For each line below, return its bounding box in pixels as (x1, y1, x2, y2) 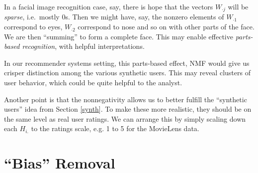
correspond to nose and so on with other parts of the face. (78, 21, 255, 32)
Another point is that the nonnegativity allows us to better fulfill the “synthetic (4, 94, 247, 104)
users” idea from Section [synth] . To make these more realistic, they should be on (4, 104, 252, 114)
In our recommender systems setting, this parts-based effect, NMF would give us (4, 57, 250, 68)
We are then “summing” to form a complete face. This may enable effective (4, 31, 233, 41)
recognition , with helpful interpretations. (22, 41, 145, 51)
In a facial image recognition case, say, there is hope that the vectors (4, 1, 213, 11)
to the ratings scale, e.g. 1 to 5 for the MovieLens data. (31, 123, 199, 134)
